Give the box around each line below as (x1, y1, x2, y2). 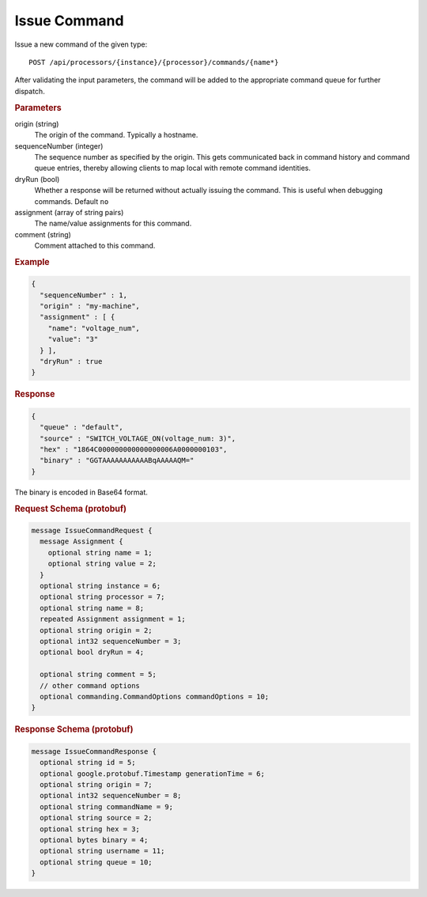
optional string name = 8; (40, 604, 145, 612)
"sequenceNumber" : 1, (40, 290, 128, 300)
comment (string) (14, 229, 71, 239)
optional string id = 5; (40, 758, 136, 767)
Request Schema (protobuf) (14, 503, 127, 514)
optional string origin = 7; (40, 780, 153, 789)
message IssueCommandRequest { (31, 526, 153, 536)
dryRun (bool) (14, 174, 60, 184)
